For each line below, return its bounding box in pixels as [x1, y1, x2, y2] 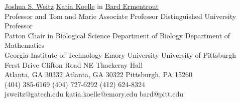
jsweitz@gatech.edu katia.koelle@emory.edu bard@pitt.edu [5, 89, 184, 99]
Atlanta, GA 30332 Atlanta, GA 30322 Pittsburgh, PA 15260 [5, 69, 193, 80]
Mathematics [5, 40, 45, 50]
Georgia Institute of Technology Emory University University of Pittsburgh [5, 49, 236, 60]
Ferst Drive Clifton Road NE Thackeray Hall [5, 59, 143, 70]
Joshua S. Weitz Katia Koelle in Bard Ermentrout [5, 1, 159, 11]
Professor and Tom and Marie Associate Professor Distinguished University [5, 10, 236, 21]
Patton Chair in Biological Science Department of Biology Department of [5, 30, 230, 40]
